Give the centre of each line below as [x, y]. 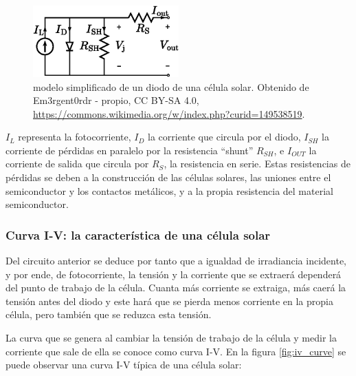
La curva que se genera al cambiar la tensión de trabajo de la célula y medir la [171, 338]
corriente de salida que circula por [77, 164]
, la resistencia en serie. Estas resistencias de [257, 164]
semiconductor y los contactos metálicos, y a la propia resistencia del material [169, 190]
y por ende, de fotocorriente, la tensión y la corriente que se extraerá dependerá [174, 274]
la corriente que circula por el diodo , [224, 137]
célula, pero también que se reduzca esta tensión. [109, 314]
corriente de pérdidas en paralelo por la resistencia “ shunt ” [130, 150]
